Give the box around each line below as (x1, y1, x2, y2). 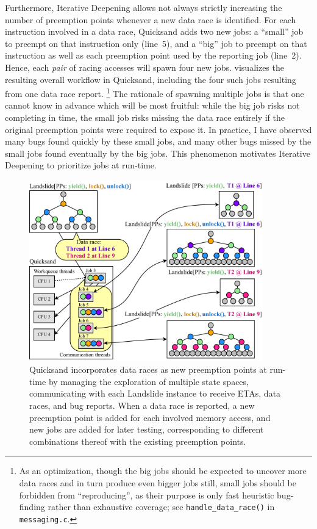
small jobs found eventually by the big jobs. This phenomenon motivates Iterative (5, 146, 310, 159)
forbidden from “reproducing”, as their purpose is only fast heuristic (19, 488, 274, 501)
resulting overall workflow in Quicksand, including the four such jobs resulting (5, 73, 296, 85)
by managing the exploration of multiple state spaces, (48, 375, 249, 387)
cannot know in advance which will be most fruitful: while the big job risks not (5, 99, 300, 112)
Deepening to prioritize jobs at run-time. (5, 159, 157, 171)
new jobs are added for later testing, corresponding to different (29, 423, 264, 436)
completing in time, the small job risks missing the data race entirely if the (5, 111, 285, 123)
